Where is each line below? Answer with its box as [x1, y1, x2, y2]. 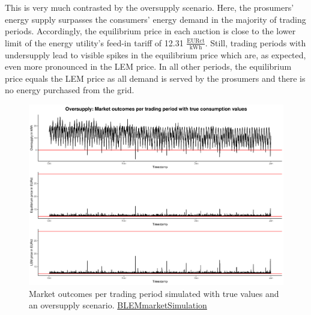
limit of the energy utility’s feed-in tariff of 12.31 [5, 36, 184, 49]
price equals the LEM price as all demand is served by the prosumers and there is [5, 72, 306, 84]
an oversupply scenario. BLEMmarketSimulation [29, 299, 207, 311]
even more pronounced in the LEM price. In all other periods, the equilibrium [5, 60, 292, 73]
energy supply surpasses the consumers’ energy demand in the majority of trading [5, 13, 306, 25]
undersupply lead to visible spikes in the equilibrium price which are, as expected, [5, 48, 306, 61]
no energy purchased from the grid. [5, 84, 134, 96]
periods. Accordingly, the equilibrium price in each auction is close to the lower [5, 25, 296, 37]
